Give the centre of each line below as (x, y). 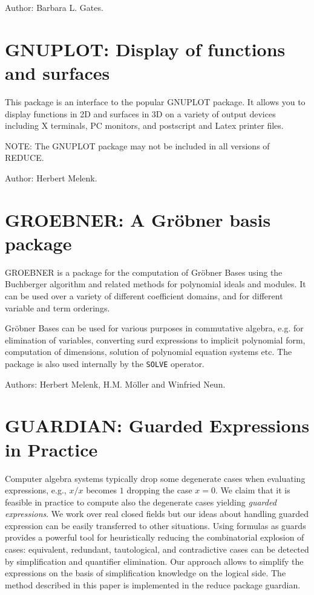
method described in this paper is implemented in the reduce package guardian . (153, 584)
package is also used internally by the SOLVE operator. (105, 363)
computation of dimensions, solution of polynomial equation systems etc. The (149, 352)
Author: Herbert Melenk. (51, 177)
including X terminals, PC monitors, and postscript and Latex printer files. (144, 125)
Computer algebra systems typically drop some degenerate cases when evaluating (155, 478)
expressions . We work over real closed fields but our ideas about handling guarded (157, 514)
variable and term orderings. (57, 307)
